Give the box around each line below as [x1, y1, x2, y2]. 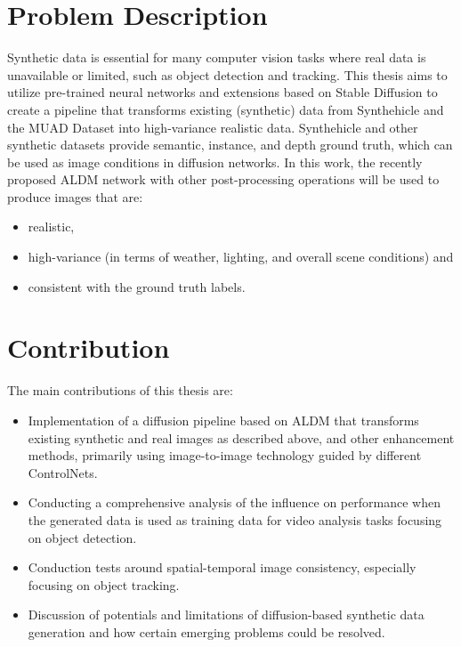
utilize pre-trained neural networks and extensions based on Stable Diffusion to [7, 83, 438, 101]
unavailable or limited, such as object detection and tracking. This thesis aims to [7, 65, 448, 84]
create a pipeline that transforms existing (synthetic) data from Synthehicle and [7, 100, 444, 118]
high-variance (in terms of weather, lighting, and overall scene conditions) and [28, 247, 454, 266]
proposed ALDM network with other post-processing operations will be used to [7, 170, 440, 189]
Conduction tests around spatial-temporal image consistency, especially [28, 558, 417, 577]
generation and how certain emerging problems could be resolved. [28, 622, 385, 641]
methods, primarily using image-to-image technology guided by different [28, 446, 422, 465]
